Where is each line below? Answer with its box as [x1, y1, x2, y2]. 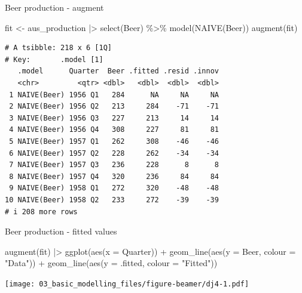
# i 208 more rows [5, 207, 78, 216]
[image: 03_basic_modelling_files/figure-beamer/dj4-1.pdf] [5, 279, 249, 288]
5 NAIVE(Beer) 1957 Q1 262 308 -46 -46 [9, 137, 219, 146]
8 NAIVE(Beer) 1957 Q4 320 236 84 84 [9, 172, 219, 181]
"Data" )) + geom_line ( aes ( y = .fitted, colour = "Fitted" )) [5, 257, 218, 269]
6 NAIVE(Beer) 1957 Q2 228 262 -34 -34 [9, 149, 219, 158]
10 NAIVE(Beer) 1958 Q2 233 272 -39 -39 [5, 195, 219, 204]
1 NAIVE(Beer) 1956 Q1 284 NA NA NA [9, 90, 219, 99]
